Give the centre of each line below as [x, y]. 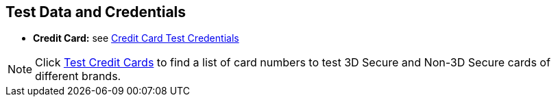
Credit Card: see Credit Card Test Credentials [136, 38]
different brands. [78, 76]
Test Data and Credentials [96, 12]
